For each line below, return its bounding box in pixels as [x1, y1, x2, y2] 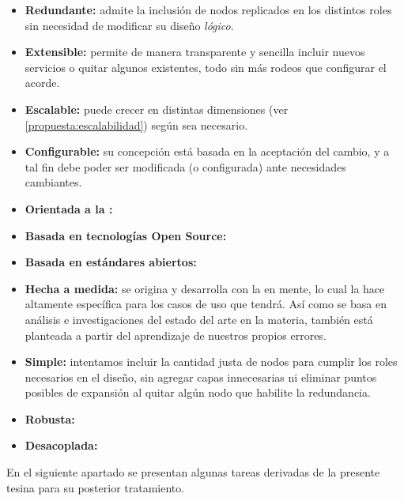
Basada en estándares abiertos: [25, 254, 197, 270]
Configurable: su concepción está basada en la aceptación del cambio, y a [25, 143, 390, 160]
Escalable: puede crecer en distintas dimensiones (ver [25, 100, 289, 117]
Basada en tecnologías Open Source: [25, 227, 227, 243]
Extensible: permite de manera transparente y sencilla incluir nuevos [25, 43, 365, 60]
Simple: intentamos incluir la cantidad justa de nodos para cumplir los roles [25, 353, 398, 370]
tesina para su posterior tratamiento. [6, 479, 185, 495]
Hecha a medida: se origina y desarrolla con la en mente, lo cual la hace [25, 280, 385, 296]
